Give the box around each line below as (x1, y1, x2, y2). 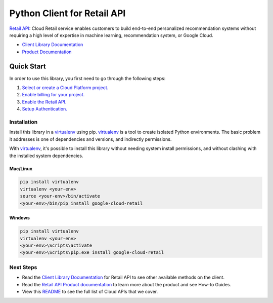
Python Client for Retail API (9, 8, 126, 19)
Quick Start (9, 62, 46, 70)
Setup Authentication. (22, 106, 68, 112)
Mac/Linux (9, 165, 33, 172)
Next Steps (9, 263, 37, 271)
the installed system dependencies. (9, 153, 83, 159)
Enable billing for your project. (22, 92, 85, 98)
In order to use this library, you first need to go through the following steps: (9, 75, 166, 81)
